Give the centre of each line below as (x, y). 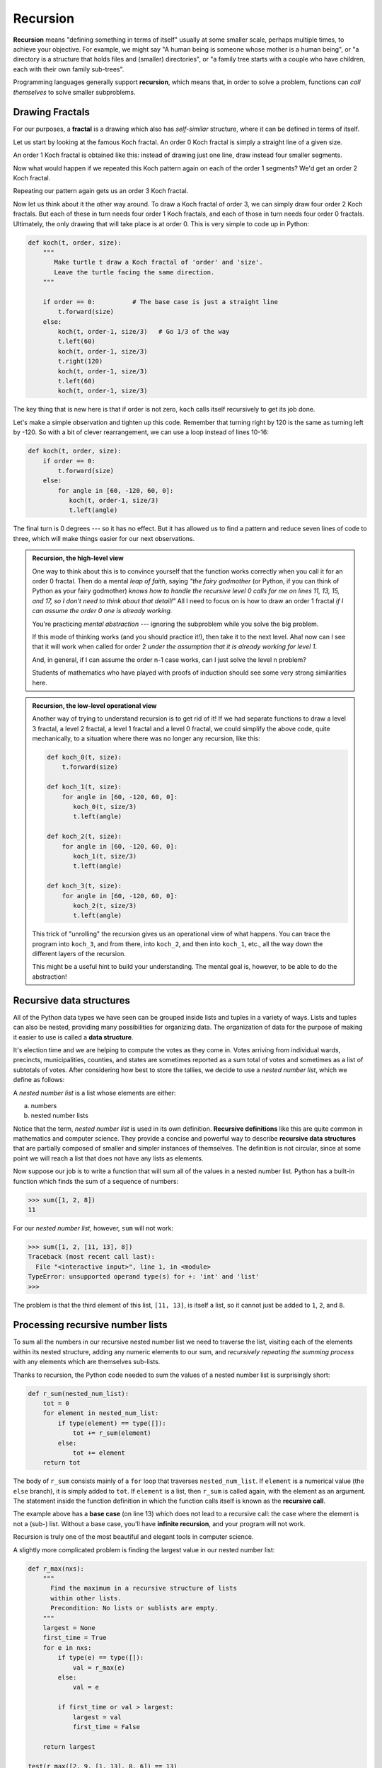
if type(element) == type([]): (112, 1423)
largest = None (69, 1628)
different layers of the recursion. (79, 954)
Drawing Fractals (51, 112)
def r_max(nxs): (56, 1569)
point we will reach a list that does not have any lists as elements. (108, 1158)
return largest (69, 1746)
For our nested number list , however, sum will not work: (93, 1228)
